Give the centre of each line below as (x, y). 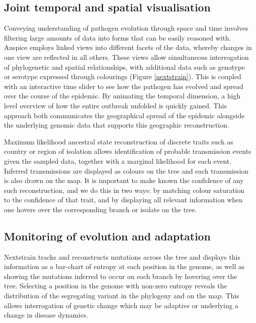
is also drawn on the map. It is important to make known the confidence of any (124, 180)
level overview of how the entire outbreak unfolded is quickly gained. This (115, 105)
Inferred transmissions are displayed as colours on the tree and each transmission (126, 170)
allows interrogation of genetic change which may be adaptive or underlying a (121, 305)
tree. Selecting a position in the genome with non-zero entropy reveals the (116, 286)
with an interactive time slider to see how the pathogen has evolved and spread (124, 86)
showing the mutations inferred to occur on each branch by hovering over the (121, 276)
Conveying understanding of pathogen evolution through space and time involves (126, 28)
